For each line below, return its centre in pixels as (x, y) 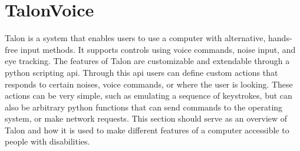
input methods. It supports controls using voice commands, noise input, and (158, 49)
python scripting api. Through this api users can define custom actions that (141, 72)
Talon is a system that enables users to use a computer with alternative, (135, 38)
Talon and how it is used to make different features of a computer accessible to (147, 130)
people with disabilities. (47, 141)
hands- (280, 38)
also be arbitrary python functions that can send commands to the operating (144, 107)
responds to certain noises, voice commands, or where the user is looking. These (149, 84)
